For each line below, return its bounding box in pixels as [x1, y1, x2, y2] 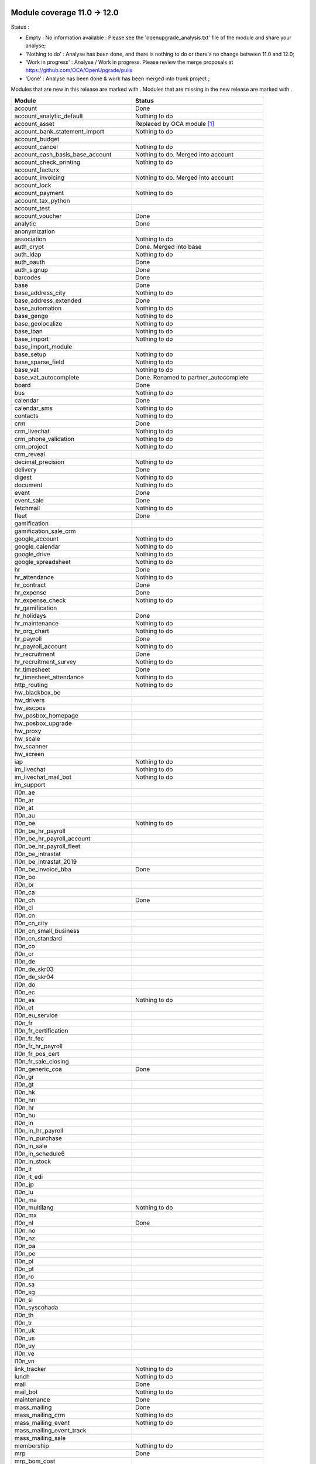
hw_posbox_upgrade [14, 719, 73, 727]
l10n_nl [14, 1219, 33, 1227]
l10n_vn [14, 1357, 35, 1365]
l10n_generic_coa [14, 1065, 63, 1073]
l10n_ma [14, 1195, 37, 1203]
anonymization [14, 227, 55, 235]
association [14, 235, 46, 243]
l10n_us [14, 1334, 35, 1342]
